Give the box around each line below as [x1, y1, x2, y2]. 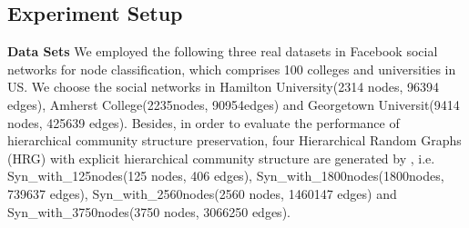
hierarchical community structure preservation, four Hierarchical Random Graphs [7, 131, 462, 150]
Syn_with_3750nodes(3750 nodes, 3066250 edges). [7, 202, 291, 221]
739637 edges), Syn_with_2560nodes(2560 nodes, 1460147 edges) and [7, 183, 397, 203]
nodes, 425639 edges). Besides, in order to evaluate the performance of [7, 113, 400, 132]
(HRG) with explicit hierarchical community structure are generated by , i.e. [7, 148, 435, 167]
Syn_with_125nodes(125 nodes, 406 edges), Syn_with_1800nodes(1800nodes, [7, 166, 444, 185]
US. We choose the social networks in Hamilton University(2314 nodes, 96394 [7, 77, 440, 96]
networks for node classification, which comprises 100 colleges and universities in [7, 59, 456, 78]
